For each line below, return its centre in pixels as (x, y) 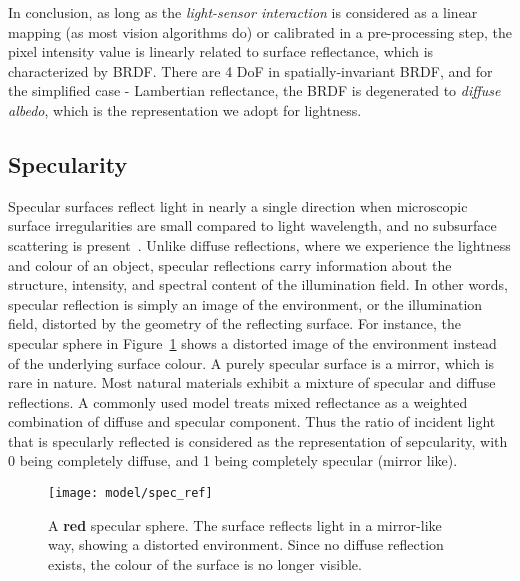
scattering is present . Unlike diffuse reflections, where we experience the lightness (259, 244)
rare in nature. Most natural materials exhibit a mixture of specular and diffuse (252, 382)
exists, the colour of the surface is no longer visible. (205, 563)
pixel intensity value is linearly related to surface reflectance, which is (221, 51)
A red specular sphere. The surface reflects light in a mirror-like (245, 524)
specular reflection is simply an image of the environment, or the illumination (245, 303)
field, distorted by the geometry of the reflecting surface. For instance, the (234, 323)
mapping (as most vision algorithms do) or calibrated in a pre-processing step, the (260, 31)
